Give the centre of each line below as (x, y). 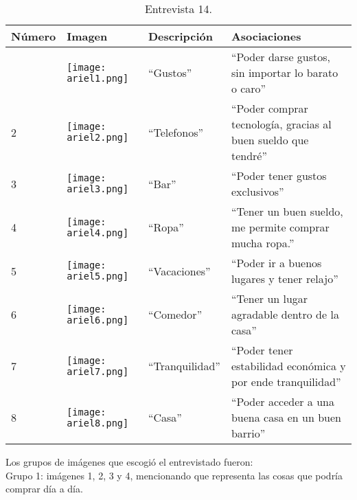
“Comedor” (175, 314)
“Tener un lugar (269, 298)
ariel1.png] (98, 78)
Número (34, 36)
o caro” (249, 88)
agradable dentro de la (285, 314)
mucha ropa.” (263, 243)
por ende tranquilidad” (286, 382)
